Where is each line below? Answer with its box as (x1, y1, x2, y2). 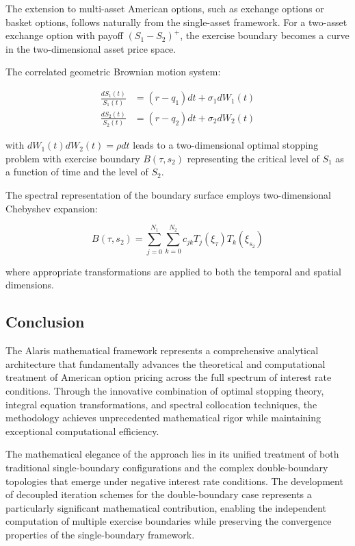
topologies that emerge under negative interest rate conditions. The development (5, 473, 343, 488)
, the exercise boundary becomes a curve (180, 28, 350, 42)
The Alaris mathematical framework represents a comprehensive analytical (5, 343, 319, 358)
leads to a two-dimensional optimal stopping (133, 138, 319, 152)
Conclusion (5, 311, 85, 332)
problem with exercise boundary (5, 151, 140, 165)
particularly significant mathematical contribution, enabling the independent (5, 500, 326, 514)
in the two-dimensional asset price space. (5, 41, 176, 55)
